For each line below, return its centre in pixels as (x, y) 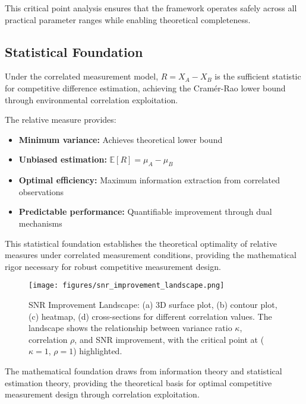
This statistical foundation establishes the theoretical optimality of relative (141, 243)
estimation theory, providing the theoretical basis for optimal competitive (138, 382)
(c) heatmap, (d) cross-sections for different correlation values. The (150, 316)
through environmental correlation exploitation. (92, 99)
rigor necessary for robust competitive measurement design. (113, 266)
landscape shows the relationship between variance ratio (130, 328)
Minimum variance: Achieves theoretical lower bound (121, 139)
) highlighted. (98, 351)
